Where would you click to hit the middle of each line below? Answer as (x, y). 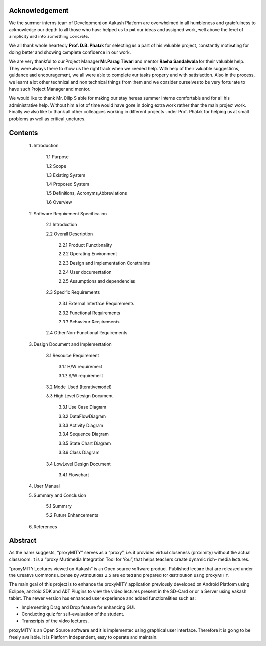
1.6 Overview (59, 202)
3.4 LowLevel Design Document (78, 464)
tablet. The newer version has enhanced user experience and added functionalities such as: (102, 598)
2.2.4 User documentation (85, 272)
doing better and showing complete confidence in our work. (70, 52)
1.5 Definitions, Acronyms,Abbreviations (86, 193)
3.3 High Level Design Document (79, 396)
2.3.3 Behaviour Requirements (89, 322)
